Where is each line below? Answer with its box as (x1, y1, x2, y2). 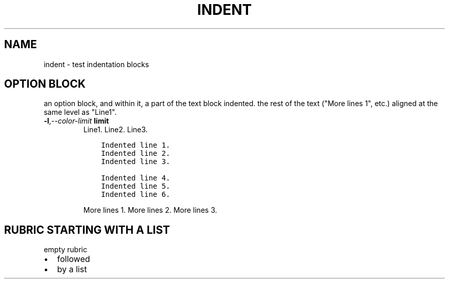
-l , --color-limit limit (44, 116, 109, 126)
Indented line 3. (101, 157, 171, 166)
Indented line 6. (101, 190, 171, 199)
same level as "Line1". (44, 108, 117, 117)
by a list (57, 264, 87, 275)
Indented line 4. (101, 174, 171, 183)
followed (57, 254, 90, 265)
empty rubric (44, 245, 87, 254)
